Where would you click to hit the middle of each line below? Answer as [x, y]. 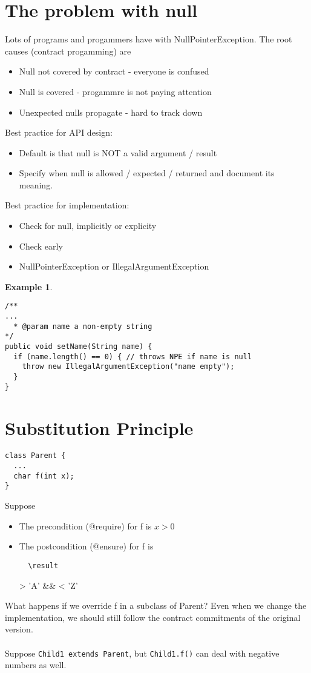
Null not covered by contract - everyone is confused [114, 71]
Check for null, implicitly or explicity [88, 226]
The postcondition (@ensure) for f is [86, 546]
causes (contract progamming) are [68, 51]
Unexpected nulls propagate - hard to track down [111, 112]
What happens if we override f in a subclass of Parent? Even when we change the [156, 605]
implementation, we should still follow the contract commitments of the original [153, 617]
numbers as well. [36, 665]
